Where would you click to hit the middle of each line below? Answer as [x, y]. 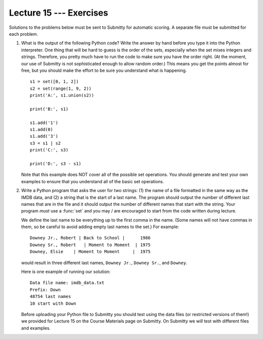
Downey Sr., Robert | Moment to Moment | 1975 [90, 245]
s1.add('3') [44, 136]
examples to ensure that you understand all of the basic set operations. [93, 181]
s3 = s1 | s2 [45, 143]
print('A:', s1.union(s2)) [62, 95]
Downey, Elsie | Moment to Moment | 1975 [90, 252]
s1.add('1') [44, 123]
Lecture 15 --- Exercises [58, 13]
